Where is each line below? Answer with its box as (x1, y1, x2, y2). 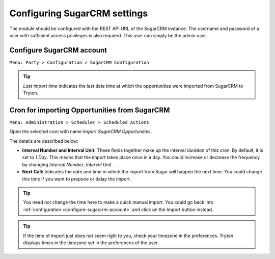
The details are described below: (9, 138, 78, 144)
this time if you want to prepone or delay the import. (22, 176, 131, 182)
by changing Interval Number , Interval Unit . (22, 161, 113, 168)
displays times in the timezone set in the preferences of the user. (23, 240, 159, 246)
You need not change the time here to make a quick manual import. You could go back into (23, 199, 214, 205)
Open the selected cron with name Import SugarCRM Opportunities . (9, 128, 152, 135)
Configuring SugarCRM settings (9, 8, 148, 19)
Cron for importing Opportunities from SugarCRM (9, 106, 170, 114)
